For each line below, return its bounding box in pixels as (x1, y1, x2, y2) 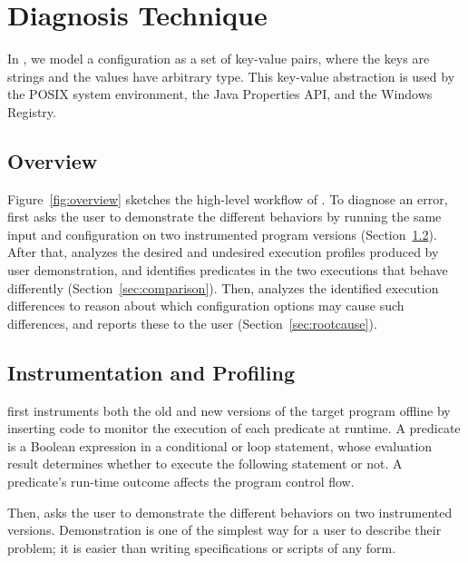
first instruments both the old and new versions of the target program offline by (7, 400, 451, 420)
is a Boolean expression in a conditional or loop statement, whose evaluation (7, 436, 433, 455)
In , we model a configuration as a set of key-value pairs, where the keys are (7, 49, 430, 68)
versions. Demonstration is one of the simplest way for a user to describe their (7, 520, 442, 539)
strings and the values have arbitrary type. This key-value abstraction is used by (7, 66, 455, 85)
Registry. (7, 102, 56, 121)
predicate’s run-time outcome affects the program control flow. (7, 472, 355, 491)
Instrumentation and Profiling (7, 358, 296, 386)
